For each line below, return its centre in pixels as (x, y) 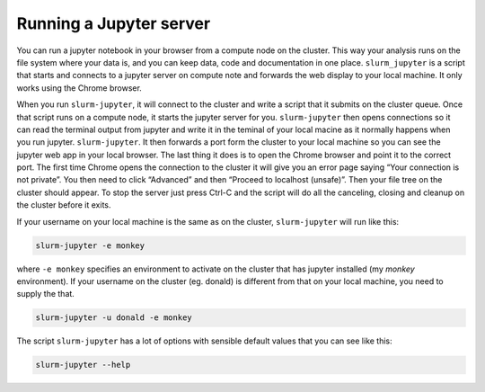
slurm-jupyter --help (83, 365)
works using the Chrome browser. (79, 88)
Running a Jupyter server (114, 23)
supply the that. (46, 294)
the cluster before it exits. (64, 205)
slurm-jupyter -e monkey (90, 245)
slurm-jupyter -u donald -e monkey (114, 318)
